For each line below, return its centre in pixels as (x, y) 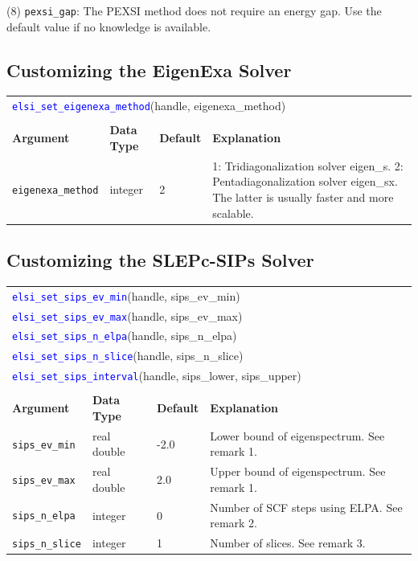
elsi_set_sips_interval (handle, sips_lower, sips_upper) (157, 376)
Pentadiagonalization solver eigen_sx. (305, 181)
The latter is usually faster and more (303, 197)
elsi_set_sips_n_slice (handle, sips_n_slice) (128, 356)
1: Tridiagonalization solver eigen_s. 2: (308, 165)
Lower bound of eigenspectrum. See (297, 435)
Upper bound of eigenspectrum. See (298, 471)
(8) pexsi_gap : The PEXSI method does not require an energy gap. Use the (194, 10)
